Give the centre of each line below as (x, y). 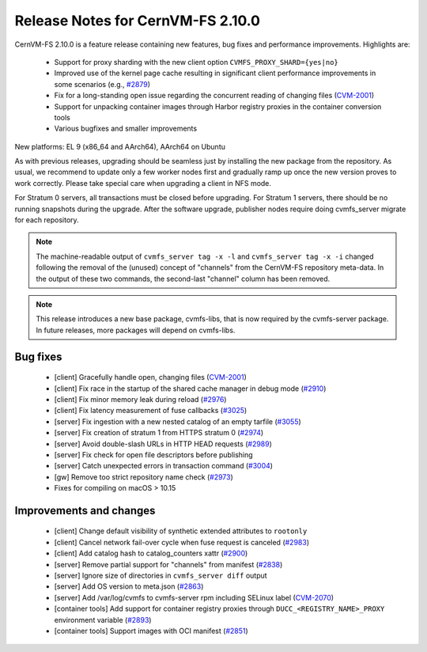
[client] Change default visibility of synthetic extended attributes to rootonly (181, 531)
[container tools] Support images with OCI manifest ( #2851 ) (151, 631)
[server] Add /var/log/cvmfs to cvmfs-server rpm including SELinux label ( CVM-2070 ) (194, 597)
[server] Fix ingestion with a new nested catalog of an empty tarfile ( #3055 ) (178, 421)
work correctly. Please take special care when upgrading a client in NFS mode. (143, 183)
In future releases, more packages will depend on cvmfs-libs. (136, 330)
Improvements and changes (85, 510)
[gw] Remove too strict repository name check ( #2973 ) (144, 477)
